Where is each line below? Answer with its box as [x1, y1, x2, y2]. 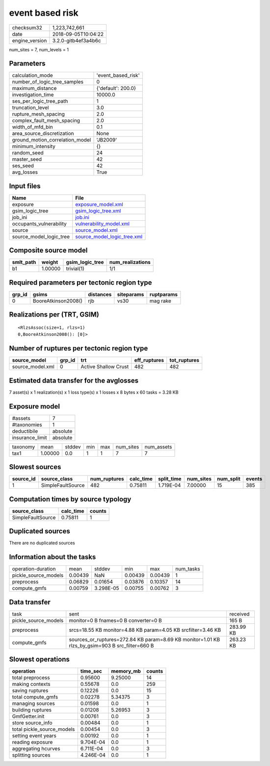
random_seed [12, 149, 44, 156]
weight [41, 259, 58, 265]
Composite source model [9, 246, 88, 255]
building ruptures [12, 707, 52, 713]
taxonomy [12, 443, 35, 450]
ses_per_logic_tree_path [12, 98, 68, 105]
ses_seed [12, 162, 34, 169]
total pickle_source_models [12, 726, 75, 733]
